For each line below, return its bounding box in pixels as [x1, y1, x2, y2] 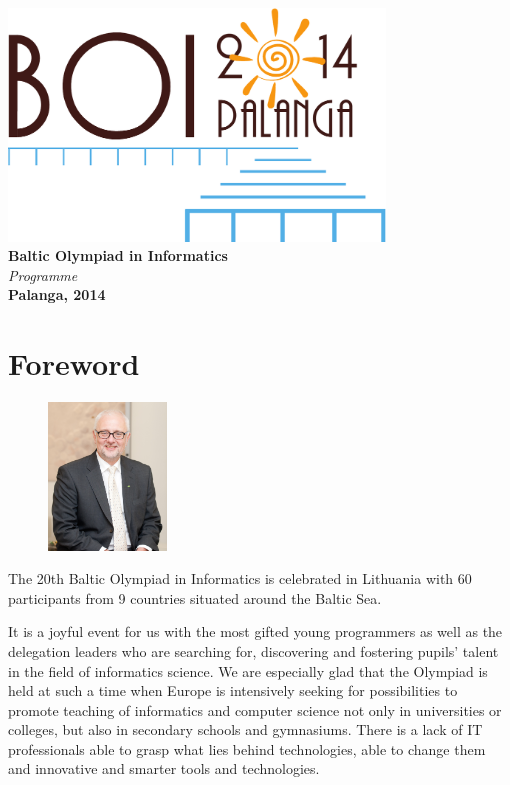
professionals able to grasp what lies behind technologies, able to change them [8, 738, 486, 759]
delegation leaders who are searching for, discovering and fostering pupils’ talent [8, 640, 499, 661]
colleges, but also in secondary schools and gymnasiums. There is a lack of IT [8, 719, 483, 740]
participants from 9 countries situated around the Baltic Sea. [8, 587, 382, 608]
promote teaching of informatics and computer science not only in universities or [8, 699, 502, 720]
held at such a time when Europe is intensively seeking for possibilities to [8, 680, 458, 701]
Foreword [8, 343, 140, 384]
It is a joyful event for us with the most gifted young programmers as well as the [8, 621, 503, 642]
